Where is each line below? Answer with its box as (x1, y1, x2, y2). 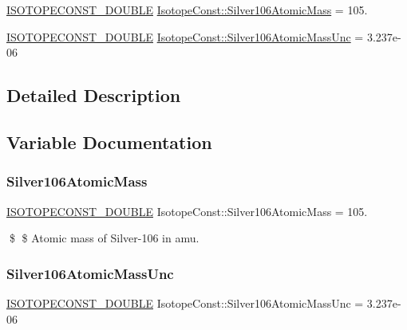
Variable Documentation (6, 129, 212, 154)
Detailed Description (6, 83, 181, 108)
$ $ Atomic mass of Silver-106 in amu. (9, 230, 200, 246)
